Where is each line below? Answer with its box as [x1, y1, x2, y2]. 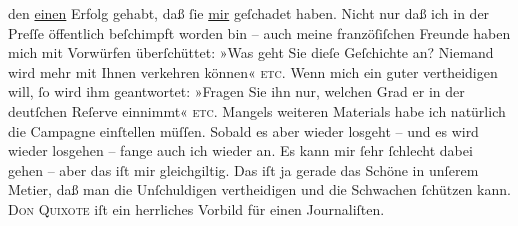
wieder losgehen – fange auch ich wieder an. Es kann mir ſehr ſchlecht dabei [8, 140, 473, 161]
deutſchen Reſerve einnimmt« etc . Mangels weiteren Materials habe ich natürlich [8, 100, 506, 121]
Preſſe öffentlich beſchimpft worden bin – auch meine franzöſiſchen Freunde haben [8, 22, 511, 43]
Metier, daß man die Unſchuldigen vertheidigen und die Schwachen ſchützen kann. [8, 179, 511, 200]
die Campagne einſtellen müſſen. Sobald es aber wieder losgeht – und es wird [8, 120, 479, 141]
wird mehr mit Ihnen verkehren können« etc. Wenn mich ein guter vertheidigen [8, 61, 498, 82]
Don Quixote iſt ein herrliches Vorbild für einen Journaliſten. [8, 198, 385, 219]
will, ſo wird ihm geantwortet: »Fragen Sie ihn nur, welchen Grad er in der [8, 81, 465, 102]
